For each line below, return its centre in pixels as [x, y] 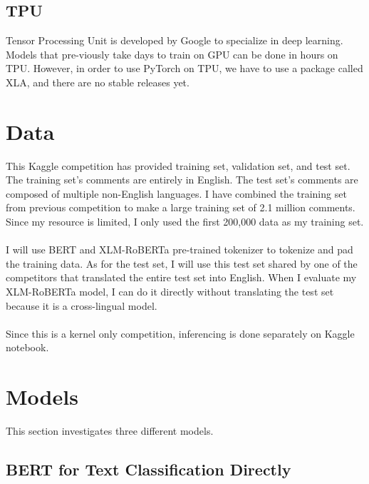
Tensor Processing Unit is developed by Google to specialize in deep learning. [175, 40]
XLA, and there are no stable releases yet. [98, 82]
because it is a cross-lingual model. [82, 305]
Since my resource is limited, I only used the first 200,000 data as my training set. [185, 222]
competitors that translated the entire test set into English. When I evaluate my [181, 277]
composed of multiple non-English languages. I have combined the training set [176, 193]
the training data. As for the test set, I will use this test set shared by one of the [182, 263]
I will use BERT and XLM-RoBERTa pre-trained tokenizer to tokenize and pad [180, 249]
